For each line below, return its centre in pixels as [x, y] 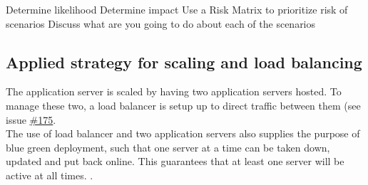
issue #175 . [31, 119]
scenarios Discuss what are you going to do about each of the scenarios [161, 23]
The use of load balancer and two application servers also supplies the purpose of [183, 133]
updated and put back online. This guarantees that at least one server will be [175, 161]
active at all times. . [50, 175]
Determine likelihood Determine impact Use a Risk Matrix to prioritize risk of [177, 9]
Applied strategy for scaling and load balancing [184, 62]
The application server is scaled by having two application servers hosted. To [174, 91]
